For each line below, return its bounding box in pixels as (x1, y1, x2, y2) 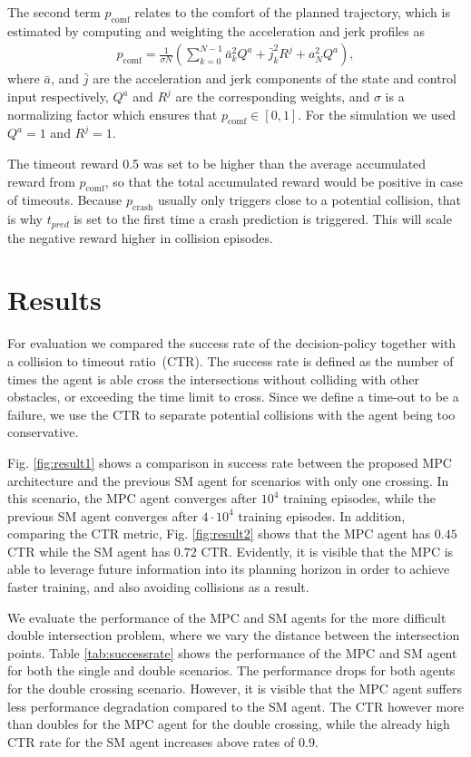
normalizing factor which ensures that (7, 104, 218, 123)
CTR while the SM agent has (7, 541, 171, 560)
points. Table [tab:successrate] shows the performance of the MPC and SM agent (7, 643, 457, 662)
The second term (7, 3, 101, 21)
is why (7, 209, 43, 228)
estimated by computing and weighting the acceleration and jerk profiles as (7, 21, 426, 40)
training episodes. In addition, (238, 506, 406, 525)
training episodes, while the (283, 489, 436, 508)
